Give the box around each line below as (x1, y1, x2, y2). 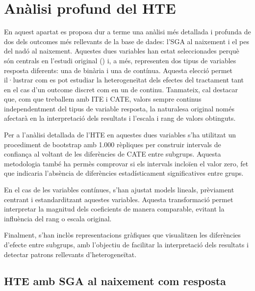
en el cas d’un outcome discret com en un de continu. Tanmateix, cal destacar (4, 84, 238, 94)
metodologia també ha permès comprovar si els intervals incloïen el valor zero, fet (4, 158, 249, 168)
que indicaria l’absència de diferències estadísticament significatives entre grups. (4, 168, 244, 178)
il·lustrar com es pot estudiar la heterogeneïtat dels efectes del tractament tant (4, 75, 244, 85)
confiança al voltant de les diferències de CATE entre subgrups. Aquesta (4, 149, 221, 159)
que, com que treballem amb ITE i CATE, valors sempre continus (4, 94, 202, 104)
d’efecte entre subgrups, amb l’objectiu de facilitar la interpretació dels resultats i (4, 239, 249, 249)
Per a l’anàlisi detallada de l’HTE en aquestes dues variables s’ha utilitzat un (4, 130, 236, 140)
